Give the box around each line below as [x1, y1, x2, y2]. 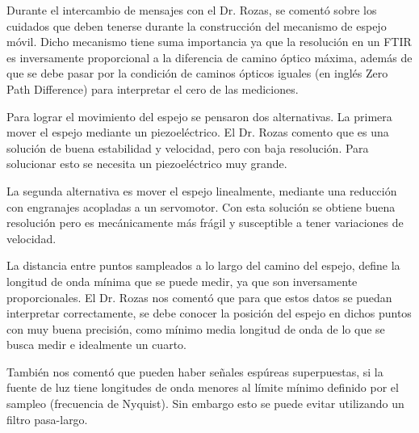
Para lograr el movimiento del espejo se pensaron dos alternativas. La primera [6, 107, 392, 124]
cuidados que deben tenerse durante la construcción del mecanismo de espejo [6, 17, 387, 34]
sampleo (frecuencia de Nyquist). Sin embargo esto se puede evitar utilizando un [6, 395, 404, 412]
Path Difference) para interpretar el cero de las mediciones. [6, 80, 299, 97]
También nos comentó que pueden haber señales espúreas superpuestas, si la [6, 363, 383, 380]
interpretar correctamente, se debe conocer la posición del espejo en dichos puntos [6, 305, 412, 322]
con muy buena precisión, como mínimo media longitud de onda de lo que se [6, 320, 385, 337]
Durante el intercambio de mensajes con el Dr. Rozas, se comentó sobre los [6, 2, 377, 18]
